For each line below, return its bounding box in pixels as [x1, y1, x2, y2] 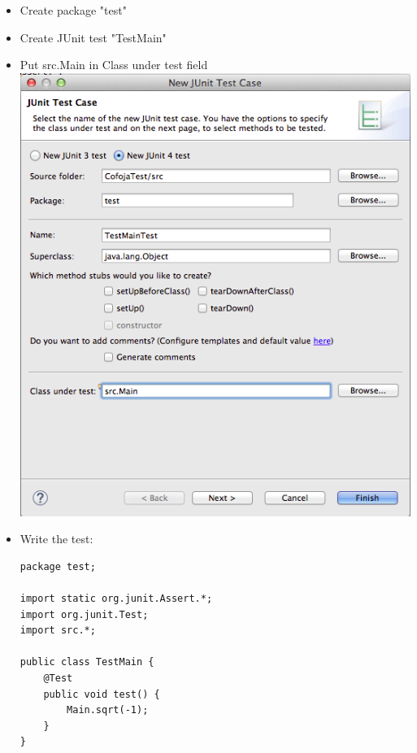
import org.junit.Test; [20, 608, 149, 620]
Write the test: [20, 530, 93, 547]
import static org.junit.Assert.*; [20, 593, 213, 605]
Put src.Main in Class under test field [20, 56, 208, 73]
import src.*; [20, 625, 96, 637]
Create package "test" [20, 2, 127, 18]
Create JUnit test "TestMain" [20, 28, 167, 46]
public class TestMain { [20, 656, 154, 668]
